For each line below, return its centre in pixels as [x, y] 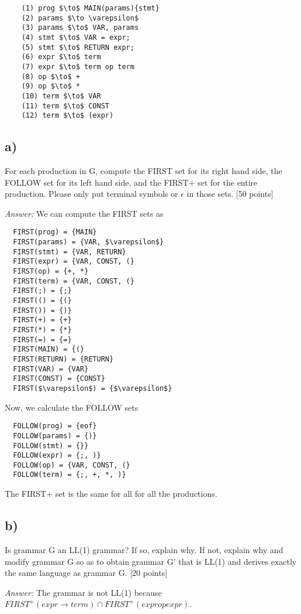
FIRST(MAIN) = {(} [49, 349]
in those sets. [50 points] [230, 194]
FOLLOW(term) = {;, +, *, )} [70, 475]
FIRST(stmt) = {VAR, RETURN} [70, 252]
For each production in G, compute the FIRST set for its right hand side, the [143, 171]
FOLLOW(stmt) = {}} [51, 446]
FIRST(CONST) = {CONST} [59, 379]
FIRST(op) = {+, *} [51, 272]
